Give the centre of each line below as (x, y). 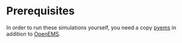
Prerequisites (41, 11)
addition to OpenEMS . (33, 33)
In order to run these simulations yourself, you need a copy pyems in (91, 27)
